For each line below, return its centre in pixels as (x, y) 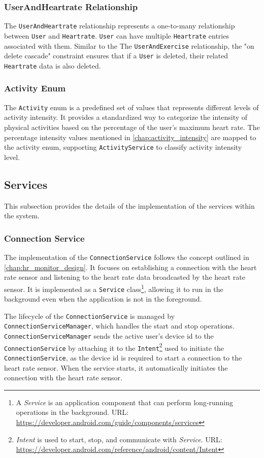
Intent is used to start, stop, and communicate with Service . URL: (119, 439)
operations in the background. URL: (72, 412)
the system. (22, 216)
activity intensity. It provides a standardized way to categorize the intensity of (126, 117)
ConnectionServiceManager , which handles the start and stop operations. (119, 326)
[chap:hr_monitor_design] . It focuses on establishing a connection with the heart (130, 267)
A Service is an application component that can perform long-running (125, 402)
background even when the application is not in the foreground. (103, 299)
